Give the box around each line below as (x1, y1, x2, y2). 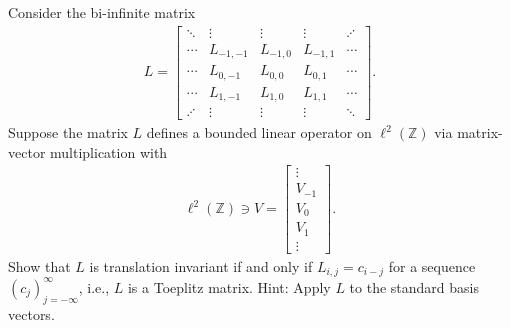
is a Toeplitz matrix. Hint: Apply (127, 276, 331, 297)
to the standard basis (349, 276, 479, 297)
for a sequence (388, 255, 476, 276)
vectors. (8, 303, 55, 324)
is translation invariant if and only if (89, 255, 313, 276)
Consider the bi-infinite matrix (8, 2, 196, 22)
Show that (8, 255, 71, 276)
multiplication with (50, 141, 168, 162)
